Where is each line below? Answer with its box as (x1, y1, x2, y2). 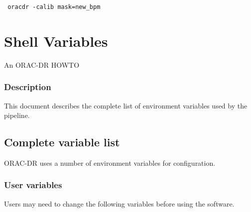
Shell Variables (4, 30, 108, 51)
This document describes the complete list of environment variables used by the (4, 100, 248, 110)
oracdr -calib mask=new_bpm (7, 3, 101, 10)
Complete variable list (4, 134, 120, 150)
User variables (4, 179, 62, 191)
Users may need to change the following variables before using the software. (4, 198, 235, 209)
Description (4, 81, 51, 93)
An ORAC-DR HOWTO (4, 59, 80, 70)
